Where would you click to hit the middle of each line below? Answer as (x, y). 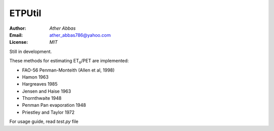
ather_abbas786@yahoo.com (80, 35)
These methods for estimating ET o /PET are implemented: (69, 61)
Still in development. (31, 51)
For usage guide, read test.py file (44, 121)
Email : (16, 35)
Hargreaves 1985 (40, 84)
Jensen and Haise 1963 (46, 91)
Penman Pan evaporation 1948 (54, 105)
